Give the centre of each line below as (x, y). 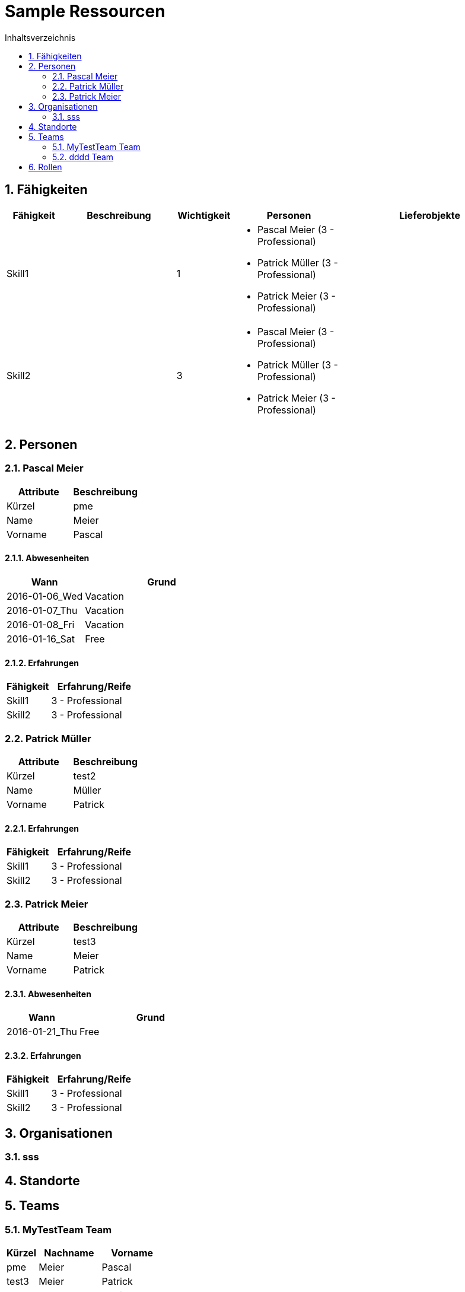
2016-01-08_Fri (41, 625)
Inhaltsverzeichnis (40, 37)
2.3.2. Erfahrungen (43, 1055)
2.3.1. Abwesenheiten (48, 994)
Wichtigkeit (204, 215)
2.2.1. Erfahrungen (42, 828)
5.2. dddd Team (83, 157)
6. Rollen (45, 167)
